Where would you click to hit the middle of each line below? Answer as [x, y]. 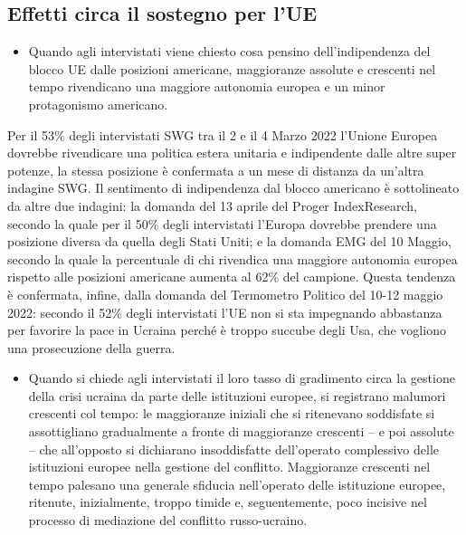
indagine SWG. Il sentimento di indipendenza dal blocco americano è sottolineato [233, 188]
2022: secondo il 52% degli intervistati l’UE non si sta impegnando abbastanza [225, 312]
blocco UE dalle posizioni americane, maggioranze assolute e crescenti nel [232, 68]
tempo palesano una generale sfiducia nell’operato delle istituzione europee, [237, 484]
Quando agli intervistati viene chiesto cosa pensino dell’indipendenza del [229, 51]
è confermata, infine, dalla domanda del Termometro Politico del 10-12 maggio [225, 294]
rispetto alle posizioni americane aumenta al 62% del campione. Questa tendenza [232, 277]
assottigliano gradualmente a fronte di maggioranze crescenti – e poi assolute [241, 431]
